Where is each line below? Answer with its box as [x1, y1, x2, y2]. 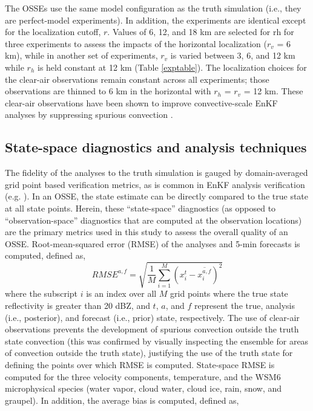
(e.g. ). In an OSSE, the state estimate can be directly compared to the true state [5, 190, 309, 202]
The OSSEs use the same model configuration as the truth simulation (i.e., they [5, 2, 301, 14]
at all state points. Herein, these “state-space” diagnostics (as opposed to [5, 201, 276, 214]
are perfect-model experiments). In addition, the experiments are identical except [5, 13, 306, 26]
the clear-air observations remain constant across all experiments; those [5, 73, 269, 85]
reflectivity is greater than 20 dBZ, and [5, 299, 150, 312]
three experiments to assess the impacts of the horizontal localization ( [5, 37, 267, 50]
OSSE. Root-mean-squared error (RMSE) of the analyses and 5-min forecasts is [5, 237, 300, 250]
